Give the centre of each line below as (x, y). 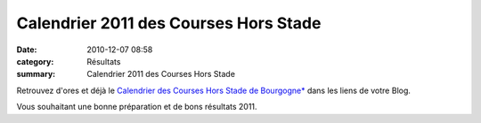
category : (35, 61)
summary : (36, 74)
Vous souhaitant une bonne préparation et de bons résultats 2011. (137, 107)
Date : (27, 50)
